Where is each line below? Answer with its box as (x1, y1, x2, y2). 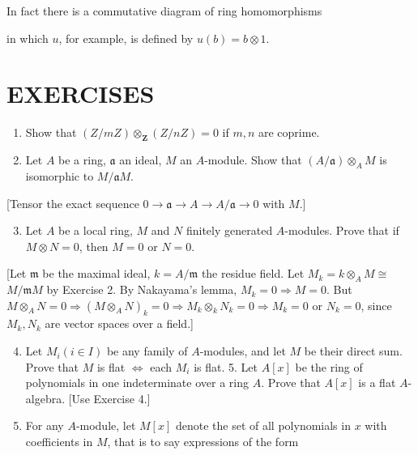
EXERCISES (6, 77, 155, 110)
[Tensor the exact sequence (6, 194, 139, 211)
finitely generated (186, 222, 273, 239)
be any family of (106, 342, 188, 359)
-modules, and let (199, 342, 286, 359)
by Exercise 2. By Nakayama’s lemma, (46, 281, 237, 298)
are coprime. (258, 124, 320, 141)
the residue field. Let (201, 265, 305, 282)
